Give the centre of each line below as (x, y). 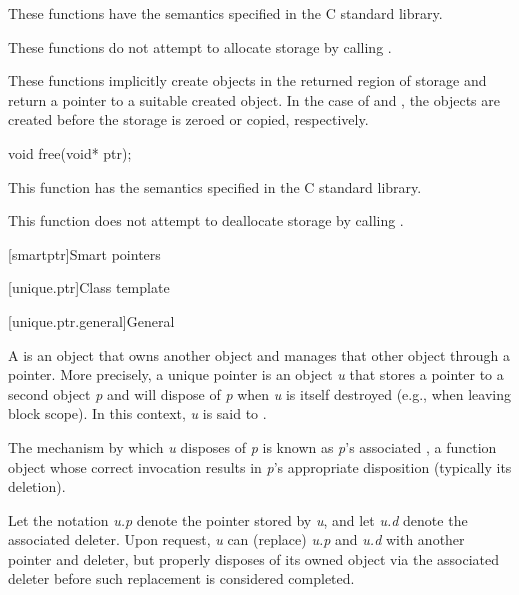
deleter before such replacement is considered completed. (181, 578)
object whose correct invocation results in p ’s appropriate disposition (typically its (260, 466)
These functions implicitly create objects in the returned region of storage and (247, 80)
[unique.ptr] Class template (89, 287)
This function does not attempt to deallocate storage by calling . (206, 220)
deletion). (37, 486)
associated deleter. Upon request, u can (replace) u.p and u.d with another (236, 539)
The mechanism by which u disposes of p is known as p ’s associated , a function (252, 446)
